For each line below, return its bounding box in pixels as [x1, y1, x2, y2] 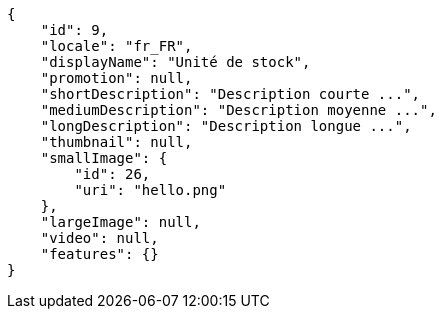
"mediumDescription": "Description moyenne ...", [40, 102, 437, 118]
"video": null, [40, 230, 159, 246]
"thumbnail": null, [40, 134, 193, 150]
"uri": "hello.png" [74, 182, 227, 198]
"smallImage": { [40, 150, 168, 166]
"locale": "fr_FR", [40, 38, 193, 54]
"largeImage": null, [40, 214, 201, 230]
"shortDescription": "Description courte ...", [40, 86, 421, 102]
